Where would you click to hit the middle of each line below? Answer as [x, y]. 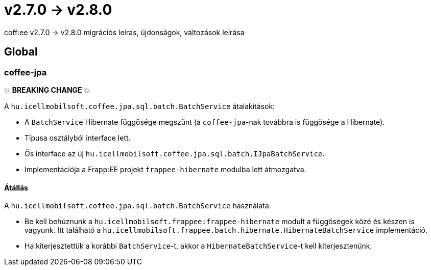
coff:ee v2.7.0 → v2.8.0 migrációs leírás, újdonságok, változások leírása [124, 32]
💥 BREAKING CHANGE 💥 [47, 90]
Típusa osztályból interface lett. [78, 138]
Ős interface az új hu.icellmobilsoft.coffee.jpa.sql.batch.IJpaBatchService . [175, 153]
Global [21, 52]
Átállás [16, 187]
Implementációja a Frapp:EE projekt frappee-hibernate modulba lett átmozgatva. [165, 169]
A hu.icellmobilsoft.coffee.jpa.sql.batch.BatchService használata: [138, 206]
